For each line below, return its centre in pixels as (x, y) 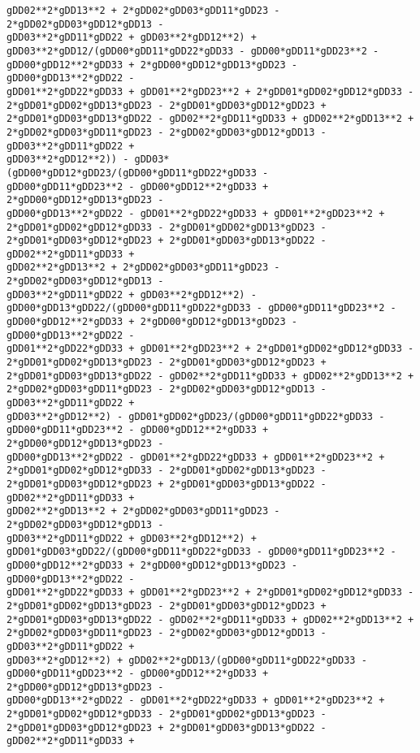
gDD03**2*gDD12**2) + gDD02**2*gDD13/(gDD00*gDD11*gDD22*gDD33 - (187, 660)
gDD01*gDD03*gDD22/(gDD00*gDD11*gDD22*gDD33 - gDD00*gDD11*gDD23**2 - (201, 552)
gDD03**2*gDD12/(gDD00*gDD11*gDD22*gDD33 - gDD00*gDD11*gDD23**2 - (193, 51)
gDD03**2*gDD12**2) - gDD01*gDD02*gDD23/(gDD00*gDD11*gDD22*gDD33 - (196, 416)
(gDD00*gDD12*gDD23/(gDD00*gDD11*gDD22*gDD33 (132, 173)
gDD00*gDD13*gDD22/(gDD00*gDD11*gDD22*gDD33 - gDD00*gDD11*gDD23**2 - (201, 308)
